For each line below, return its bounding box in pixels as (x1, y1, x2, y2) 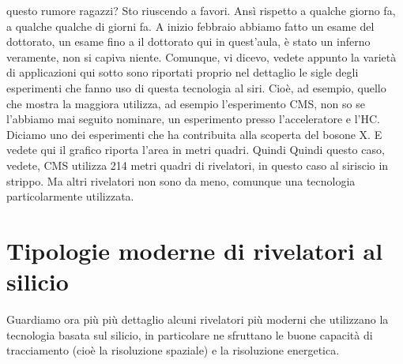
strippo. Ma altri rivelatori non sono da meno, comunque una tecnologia (6, 172, 356, 189)
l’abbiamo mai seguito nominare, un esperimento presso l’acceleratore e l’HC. (6, 111, 380, 127)
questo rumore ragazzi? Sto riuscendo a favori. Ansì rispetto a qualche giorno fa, (6, 2, 396, 18)
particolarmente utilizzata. (6, 188, 134, 205)
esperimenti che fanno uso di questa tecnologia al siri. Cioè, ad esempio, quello (6, 79, 386, 96)
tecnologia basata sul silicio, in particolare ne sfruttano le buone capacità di (6, 326, 373, 343)
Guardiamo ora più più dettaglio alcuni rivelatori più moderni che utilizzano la (6, 311, 389, 328)
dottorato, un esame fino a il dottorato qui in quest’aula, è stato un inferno (6, 33, 371, 50)
